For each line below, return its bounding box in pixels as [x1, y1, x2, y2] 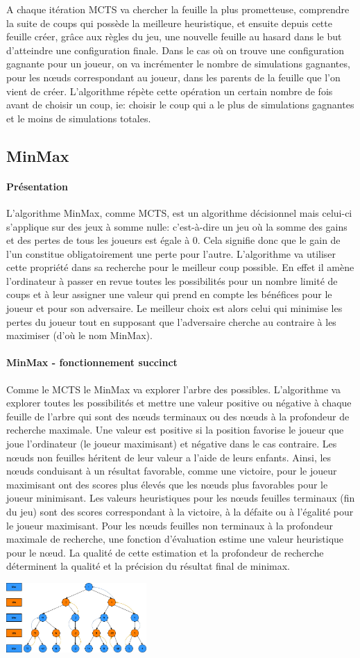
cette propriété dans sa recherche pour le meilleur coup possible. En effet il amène [6, 260, 354, 274]
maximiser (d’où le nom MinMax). [6, 328, 153, 343]
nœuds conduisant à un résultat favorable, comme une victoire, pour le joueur [6, 463, 337, 478]
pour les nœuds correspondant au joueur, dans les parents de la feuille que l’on [6, 69, 341, 84]
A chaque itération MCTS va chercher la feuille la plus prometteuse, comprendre [6, 2, 350, 16]
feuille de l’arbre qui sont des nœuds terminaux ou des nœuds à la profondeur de [6, 409, 350, 423]
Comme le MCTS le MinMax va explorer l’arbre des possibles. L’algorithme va [6, 381, 341, 396]
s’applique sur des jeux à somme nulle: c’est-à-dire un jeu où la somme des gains [6, 219, 348, 233]
